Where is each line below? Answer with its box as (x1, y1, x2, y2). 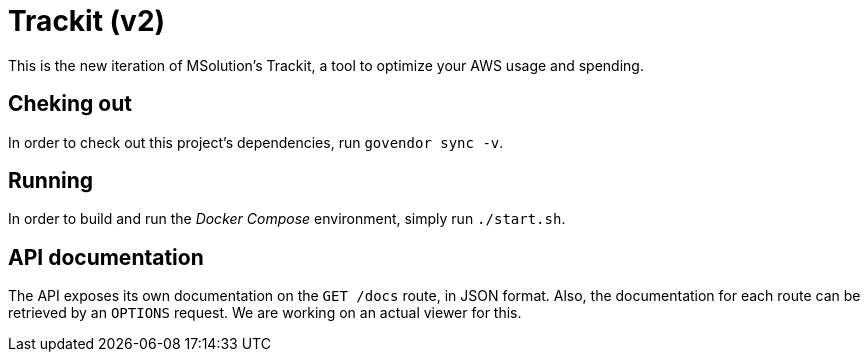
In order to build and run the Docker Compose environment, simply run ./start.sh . (8, 210, 566, 228)
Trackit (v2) (8, 4, 166, 38)
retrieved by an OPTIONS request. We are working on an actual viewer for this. (8, 304, 522, 322)
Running (8, 168, 94, 194)
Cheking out (8, 91, 132, 117)
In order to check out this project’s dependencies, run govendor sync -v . (8, 133, 504, 151)
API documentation (8, 244, 204, 270)
